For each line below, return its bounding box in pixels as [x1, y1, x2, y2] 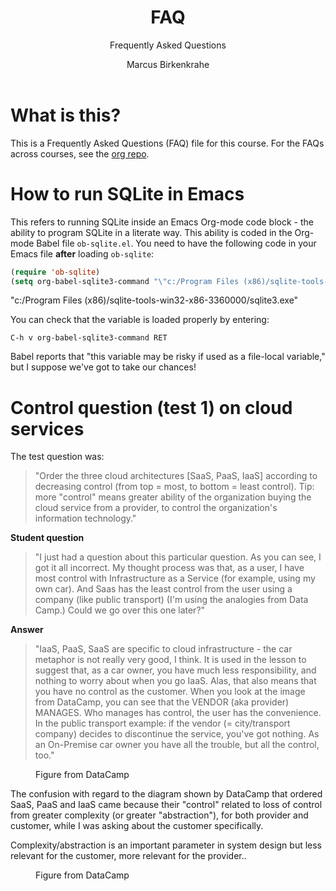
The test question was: [10, 451, 105, 463]
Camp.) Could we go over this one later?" [34, 604, 206, 616]
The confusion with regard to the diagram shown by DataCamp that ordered [10, 788, 323, 800]
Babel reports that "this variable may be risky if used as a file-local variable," [10, 351, 326, 363]
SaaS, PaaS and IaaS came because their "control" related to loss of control [10, 799, 323, 811]
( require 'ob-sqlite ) [10, 267, 101, 277]
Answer [10, 624, 44, 636]
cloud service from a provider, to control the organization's [34, 502, 278, 514]
